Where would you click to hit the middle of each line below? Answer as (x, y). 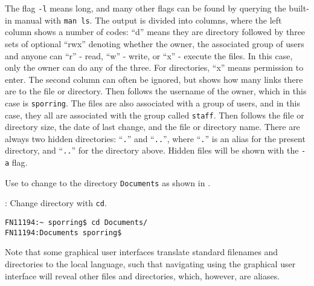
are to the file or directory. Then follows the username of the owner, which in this (156, 91)
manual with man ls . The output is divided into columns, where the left (148, 20)
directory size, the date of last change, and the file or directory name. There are (152, 127)
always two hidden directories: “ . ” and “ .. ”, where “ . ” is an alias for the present (155, 138)
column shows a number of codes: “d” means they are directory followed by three (155, 32)
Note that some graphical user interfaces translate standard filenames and (142, 252)
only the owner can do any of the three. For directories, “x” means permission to (154, 67)
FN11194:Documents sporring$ (63, 232)
